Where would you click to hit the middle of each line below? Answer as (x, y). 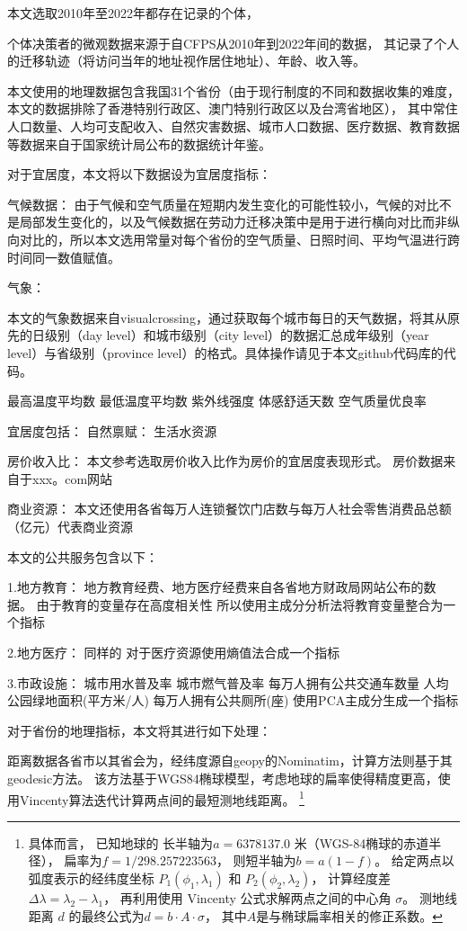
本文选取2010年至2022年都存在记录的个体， (133, 13)
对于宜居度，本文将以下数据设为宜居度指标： (139, 174)
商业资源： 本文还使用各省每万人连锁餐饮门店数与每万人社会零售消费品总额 (229, 509)
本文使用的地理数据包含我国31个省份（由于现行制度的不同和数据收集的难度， (233, 90)
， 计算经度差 (351, 878)
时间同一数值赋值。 (64, 257)
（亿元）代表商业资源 (70, 527)
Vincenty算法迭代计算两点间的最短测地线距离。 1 (162, 798)
